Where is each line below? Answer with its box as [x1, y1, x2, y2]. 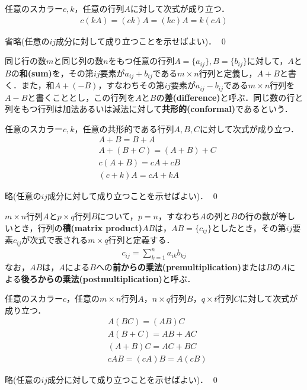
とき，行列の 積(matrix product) [12, 221, 142, 234]
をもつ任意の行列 [108, 55, 175, 67]
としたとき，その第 [212, 221, 286, 234]
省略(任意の [5, 34, 50, 47]
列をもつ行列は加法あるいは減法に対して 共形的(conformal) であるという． [5, 103, 293, 115]
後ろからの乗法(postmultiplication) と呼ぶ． [21, 272, 196, 284]
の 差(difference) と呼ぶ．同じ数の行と [156, 91, 303, 103]
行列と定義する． [108, 234, 175, 246]
